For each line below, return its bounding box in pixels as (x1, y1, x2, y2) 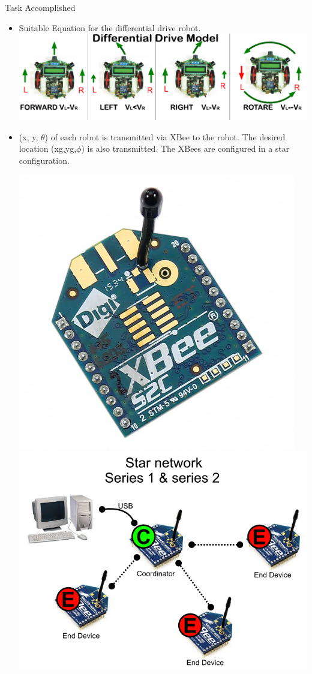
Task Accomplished (5, 1, 76, 13)
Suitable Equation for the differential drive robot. (19, 21, 201, 34)
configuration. (19, 154, 70, 167)
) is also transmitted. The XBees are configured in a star (81, 142, 290, 155)
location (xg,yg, (19, 142, 77, 155)
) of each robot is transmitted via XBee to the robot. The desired (44, 130, 286, 143)
